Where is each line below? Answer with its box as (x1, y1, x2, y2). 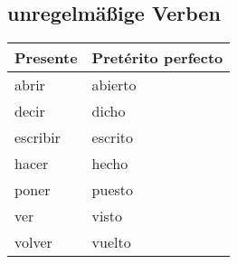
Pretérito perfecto (91, 47, 223, 69)
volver (14, 231, 52, 253)
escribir (14, 127, 61, 148)
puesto (91, 179, 134, 201)
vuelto (91, 231, 131, 253)
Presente (14, 47, 78, 69)
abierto (91, 74, 137, 96)
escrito (91, 127, 134, 148)
